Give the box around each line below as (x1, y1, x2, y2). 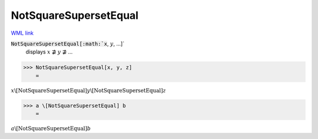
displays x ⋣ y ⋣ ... (25, 48, 73, 55)
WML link (11, 29, 34, 37)
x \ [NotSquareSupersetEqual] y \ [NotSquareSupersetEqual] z (11, 87, 166, 94)
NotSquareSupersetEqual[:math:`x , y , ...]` (11, 40, 125, 47)
